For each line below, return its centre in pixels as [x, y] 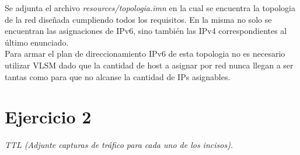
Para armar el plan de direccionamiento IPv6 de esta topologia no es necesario [145, 54]
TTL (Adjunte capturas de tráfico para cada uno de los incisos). [119, 145]
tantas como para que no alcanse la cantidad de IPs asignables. [118, 76]
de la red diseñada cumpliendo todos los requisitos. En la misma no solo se [138, 19]
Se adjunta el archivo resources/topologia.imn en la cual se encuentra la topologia [150, 8]
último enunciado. [37, 42]
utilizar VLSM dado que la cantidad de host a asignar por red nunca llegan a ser [149, 65]
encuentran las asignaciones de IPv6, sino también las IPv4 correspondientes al [146, 31]
